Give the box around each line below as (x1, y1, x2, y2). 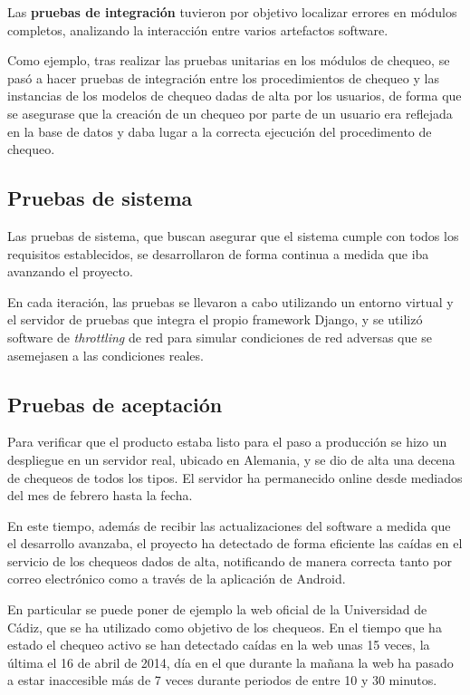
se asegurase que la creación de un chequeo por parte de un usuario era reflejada (7, 103, 453, 122)
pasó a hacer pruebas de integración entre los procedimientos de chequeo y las (7, 68, 439, 87)
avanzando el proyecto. (7, 262, 133, 281)
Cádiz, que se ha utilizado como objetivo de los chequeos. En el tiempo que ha (7, 617, 442, 636)
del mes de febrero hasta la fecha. (7, 486, 193, 505)
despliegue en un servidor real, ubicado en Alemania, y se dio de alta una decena (7, 449, 456, 468)
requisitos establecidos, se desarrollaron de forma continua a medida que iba (7, 244, 429, 263)
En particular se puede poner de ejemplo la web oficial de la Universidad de (7, 600, 427, 619)
